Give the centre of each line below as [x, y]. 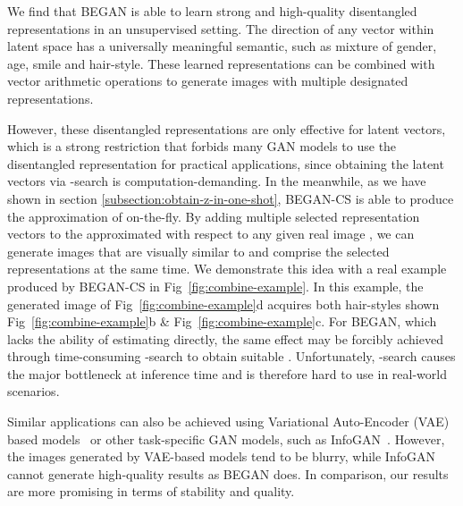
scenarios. [34, 391]
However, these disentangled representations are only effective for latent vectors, [227, 128]
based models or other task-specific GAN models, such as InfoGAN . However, [226, 439]
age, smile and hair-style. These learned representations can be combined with [221, 63]
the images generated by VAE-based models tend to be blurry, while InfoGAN [221, 456]
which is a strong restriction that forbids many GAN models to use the [202, 146]
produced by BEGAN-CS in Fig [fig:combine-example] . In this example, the [215, 286]
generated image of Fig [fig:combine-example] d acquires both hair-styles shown [223, 304]
